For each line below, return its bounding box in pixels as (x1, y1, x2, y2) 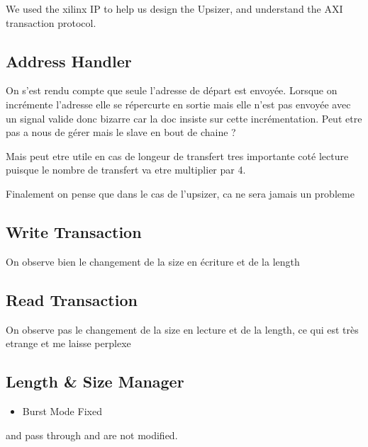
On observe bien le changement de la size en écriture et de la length (6, 254, 300, 268)
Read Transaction (6, 288, 138, 310)
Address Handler (6, 50, 132, 72)
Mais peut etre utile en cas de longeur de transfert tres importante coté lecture (6, 148, 349, 163)
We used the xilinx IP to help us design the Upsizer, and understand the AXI (6, 1, 343, 16)
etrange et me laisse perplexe (6, 336, 131, 351)
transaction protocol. (6, 15, 96, 30)
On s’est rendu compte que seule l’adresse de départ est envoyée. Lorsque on (6, 83, 338, 98)
